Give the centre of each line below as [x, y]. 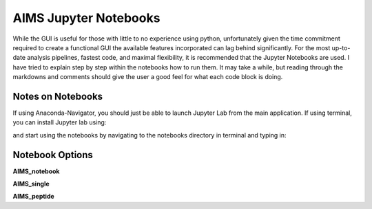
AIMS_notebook [36, 171]
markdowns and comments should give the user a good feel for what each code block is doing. [148, 77]
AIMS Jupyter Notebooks [86, 18]
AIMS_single [31, 184]
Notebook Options [53, 155]
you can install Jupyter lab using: [60, 122]
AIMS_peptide [33, 197]
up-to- [341, 47]
